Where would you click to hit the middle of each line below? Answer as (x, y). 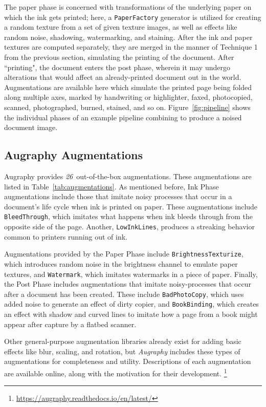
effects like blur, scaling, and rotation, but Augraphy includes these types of (122, 351)
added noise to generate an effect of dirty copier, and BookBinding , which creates (131, 304)
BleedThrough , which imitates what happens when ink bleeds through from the (129, 216)
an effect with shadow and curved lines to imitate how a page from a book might (131, 314)
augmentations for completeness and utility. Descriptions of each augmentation (128, 361)
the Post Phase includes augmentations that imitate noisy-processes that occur (128, 284)
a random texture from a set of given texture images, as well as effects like (121, 27)
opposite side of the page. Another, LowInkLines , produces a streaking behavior (129, 227)
